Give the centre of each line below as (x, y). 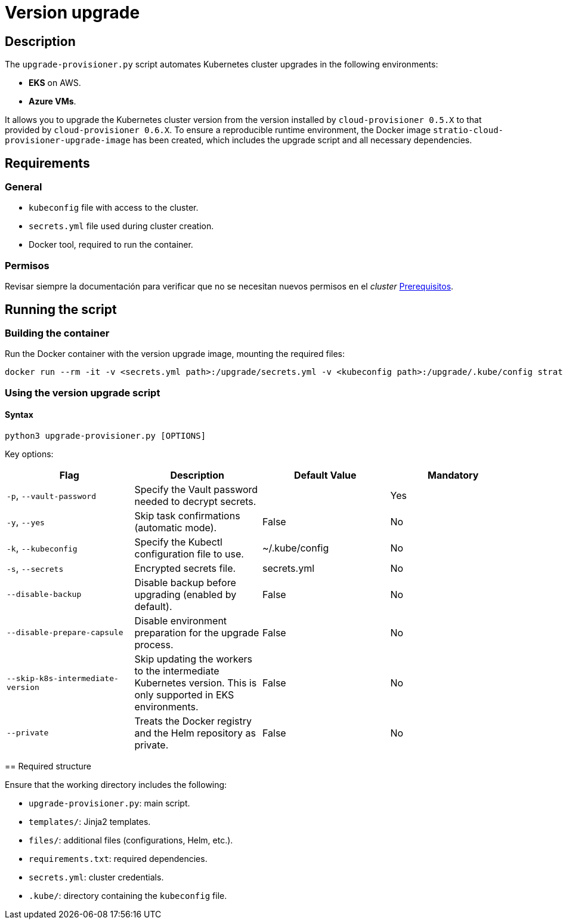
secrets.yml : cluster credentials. (96, 877)
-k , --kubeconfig (42, 548)
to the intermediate (177, 671)
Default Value (325, 475)
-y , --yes (26, 521)
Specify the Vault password (196, 489)
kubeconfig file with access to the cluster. (114, 208)
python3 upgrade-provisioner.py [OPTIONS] (106, 435)
